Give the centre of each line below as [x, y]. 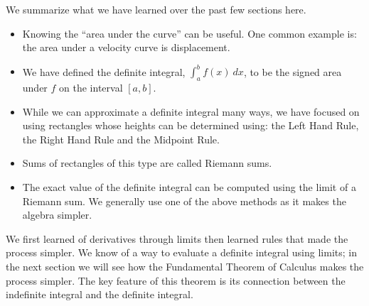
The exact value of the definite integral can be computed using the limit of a [189, 187]
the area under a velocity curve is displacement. [126, 47]
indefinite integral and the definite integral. [100, 294]
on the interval [91, 88]
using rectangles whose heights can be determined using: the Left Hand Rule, [191, 125]
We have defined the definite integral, [104, 71]
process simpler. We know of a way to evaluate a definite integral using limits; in [181, 252]
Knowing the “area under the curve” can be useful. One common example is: [189, 33]
